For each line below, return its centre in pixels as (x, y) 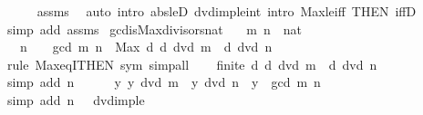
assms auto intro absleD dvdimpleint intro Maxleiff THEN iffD (227, 11)
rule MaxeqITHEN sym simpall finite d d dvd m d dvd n (192, 64)
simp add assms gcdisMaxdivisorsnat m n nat (154, 29)
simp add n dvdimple (76, 99)
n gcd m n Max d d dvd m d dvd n (146, 47)
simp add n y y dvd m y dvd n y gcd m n (164, 82)
